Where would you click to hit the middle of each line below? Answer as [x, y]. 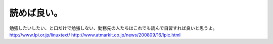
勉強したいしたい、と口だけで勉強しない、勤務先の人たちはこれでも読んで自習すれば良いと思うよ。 [113, 28]
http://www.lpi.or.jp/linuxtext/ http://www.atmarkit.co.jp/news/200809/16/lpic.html [95, 34]
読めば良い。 [36, 13]
